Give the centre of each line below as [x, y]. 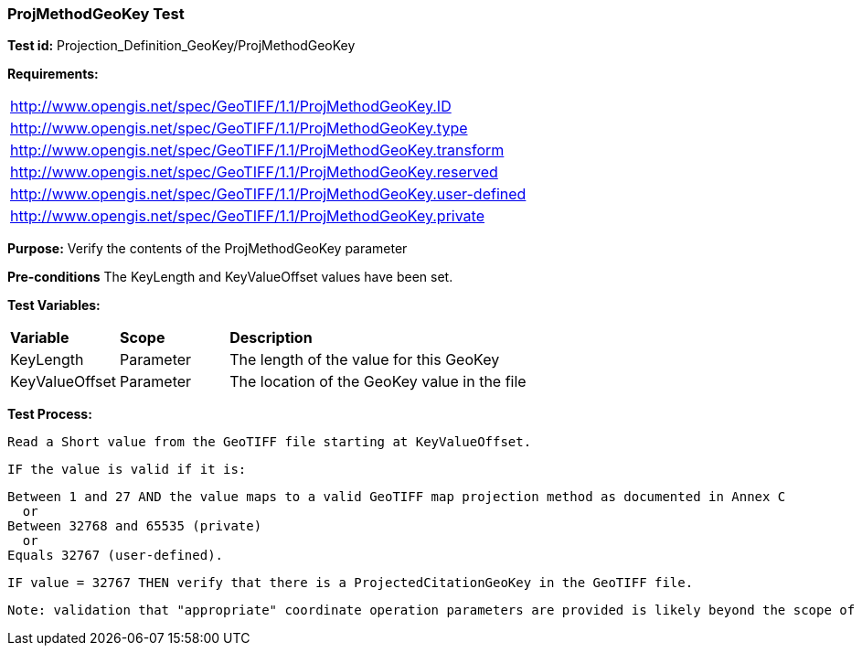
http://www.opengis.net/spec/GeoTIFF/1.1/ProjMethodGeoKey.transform [257, 150]
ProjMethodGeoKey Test [96, 14]
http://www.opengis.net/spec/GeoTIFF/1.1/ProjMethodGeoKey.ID [231, 107]
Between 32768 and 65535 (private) [135, 526]
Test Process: [50, 414]
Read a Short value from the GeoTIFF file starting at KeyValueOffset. [270, 442]
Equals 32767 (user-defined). [116, 556]
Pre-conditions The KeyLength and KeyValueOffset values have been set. [230, 277]
